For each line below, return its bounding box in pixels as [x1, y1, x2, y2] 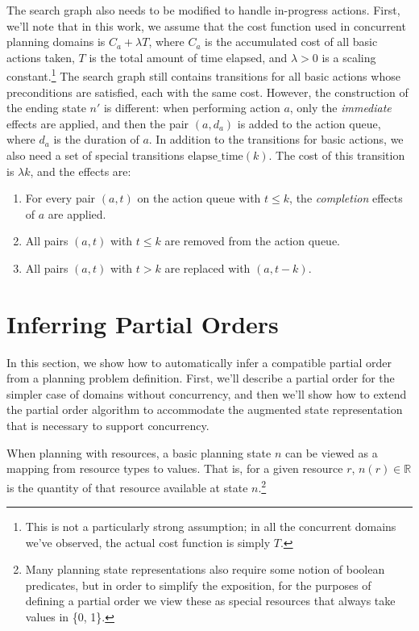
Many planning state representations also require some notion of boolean [25, 561, 385, 578]
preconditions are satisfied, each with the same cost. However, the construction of [6, 83, 409, 100]
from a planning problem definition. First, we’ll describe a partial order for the [6, 370, 395, 387]
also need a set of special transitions [6, 147, 185, 163]
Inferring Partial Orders [6, 307, 279, 340]
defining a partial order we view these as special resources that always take [25, 592, 396, 609]
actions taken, [6, 48, 75, 65]
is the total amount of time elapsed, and [89, 48, 288, 65]
